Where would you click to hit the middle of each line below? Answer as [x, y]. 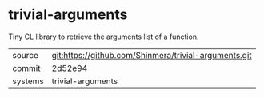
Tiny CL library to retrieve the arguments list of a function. [104, 37]
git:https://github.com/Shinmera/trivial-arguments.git [152, 55]
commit [26, 68]
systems [28, 81]
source [25, 55]
